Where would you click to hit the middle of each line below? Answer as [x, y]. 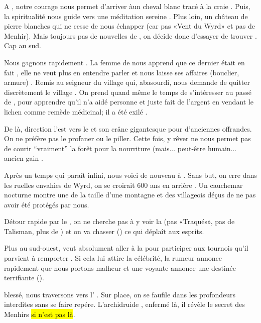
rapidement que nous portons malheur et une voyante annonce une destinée [120, 267]
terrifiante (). [24, 278]
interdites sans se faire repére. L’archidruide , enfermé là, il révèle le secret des [124, 304]
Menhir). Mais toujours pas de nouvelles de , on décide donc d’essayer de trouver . [130, 35]
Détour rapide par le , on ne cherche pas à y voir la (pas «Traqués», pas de [119, 221]
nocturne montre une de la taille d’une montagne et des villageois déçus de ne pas [130, 195]
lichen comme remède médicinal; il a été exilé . [76, 111]
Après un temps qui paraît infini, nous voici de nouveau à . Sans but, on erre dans [130, 175]
